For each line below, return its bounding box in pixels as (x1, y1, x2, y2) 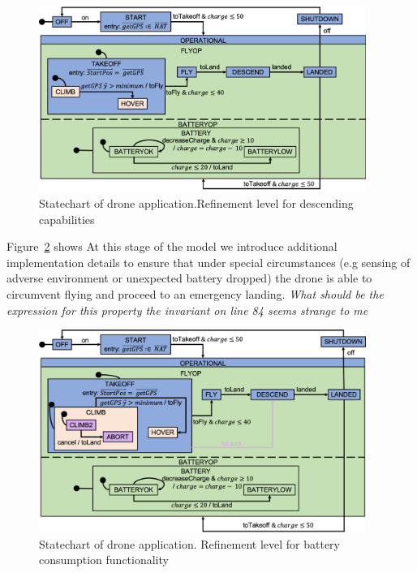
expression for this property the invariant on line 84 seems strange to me (6, 301, 368, 318)
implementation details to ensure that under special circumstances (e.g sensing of (6, 253, 411, 270)
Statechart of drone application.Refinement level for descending (39, 194, 354, 211)
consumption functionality (39, 551, 169, 568)
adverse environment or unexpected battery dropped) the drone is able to (6, 269, 372, 286)
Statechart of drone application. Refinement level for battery (39, 535, 340, 552)
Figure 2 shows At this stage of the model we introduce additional (6, 238, 337, 255)
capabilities (39, 210, 95, 227)
